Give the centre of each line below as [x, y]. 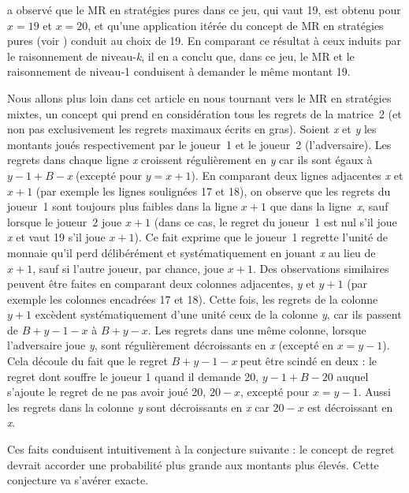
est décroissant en [350, 407]
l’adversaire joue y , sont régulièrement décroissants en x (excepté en [171, 345]
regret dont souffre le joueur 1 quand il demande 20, [133, 376]
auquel [353, 376]
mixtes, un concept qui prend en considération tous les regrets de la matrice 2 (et [204, 113]
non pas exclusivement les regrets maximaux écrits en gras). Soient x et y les [192, 129]
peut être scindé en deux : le [309, 361]
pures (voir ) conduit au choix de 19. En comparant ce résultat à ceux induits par [204, 41]
